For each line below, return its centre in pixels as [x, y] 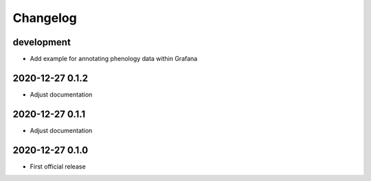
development [42, 42]
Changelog [45, 18]
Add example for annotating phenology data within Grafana [114, 59]
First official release [58, 166]
